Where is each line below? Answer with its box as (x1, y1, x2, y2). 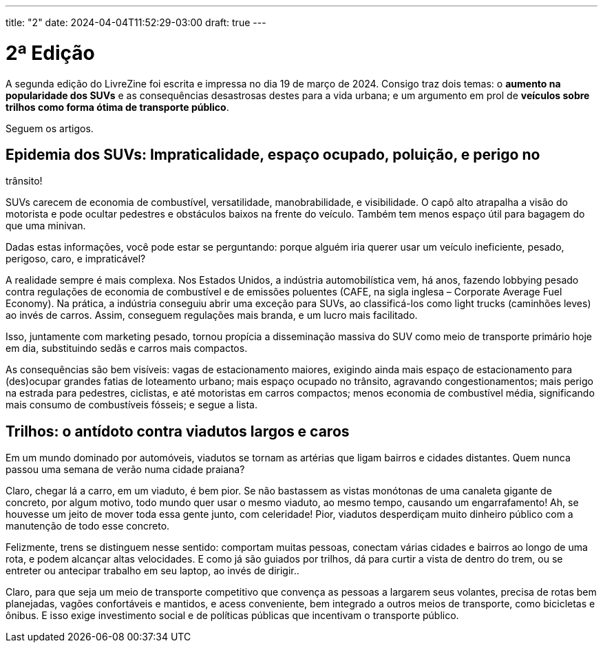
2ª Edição (6, 41, 95, 65)
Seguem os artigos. (6, 122, 94, 134)
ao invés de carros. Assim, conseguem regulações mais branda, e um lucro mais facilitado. (6, 309, 418, 322)
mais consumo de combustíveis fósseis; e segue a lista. (6, 399, 257, 411)
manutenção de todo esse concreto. (6, 520, 170, 532)
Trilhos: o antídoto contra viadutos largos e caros (6, 422, 350, 440)
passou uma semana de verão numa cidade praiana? (6, 463, 245, 476)
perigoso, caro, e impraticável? (6, 253, 146, 265)
